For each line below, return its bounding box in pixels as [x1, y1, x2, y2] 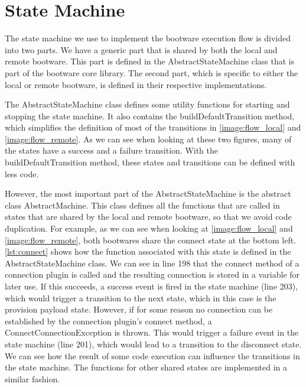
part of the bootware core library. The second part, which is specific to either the [5, 66, 298, 79]
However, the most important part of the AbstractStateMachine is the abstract [5, 187, 291, 200]
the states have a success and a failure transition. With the [5, 144, 219, 157]
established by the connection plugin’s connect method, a [5, 314, 212, 327]
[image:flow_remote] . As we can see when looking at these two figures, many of [5, 132, 292, 145]
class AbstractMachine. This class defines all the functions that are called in [5, 199, 280, 211]
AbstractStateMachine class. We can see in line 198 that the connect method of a [5, 256, 300, 269]
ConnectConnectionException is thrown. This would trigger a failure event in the [5, 326, 299, 339]
